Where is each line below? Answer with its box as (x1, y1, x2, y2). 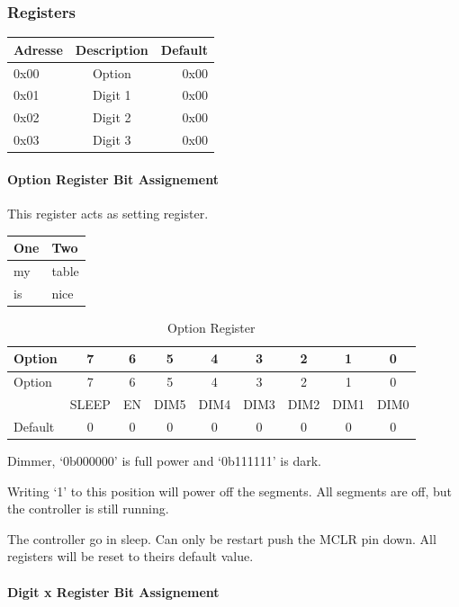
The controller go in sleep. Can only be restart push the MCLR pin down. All (7, 529, 436, 548)
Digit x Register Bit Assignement (7, 582, 220, 601)
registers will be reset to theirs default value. (7, 547, 254, 566)
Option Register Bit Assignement (7, 169, 219, 188)
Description (75, 40, 148, 58)
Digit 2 (92, 108, 131, 127)
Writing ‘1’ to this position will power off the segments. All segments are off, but (7, 481, 453, 500)
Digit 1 (92, 85, 131, 104)
